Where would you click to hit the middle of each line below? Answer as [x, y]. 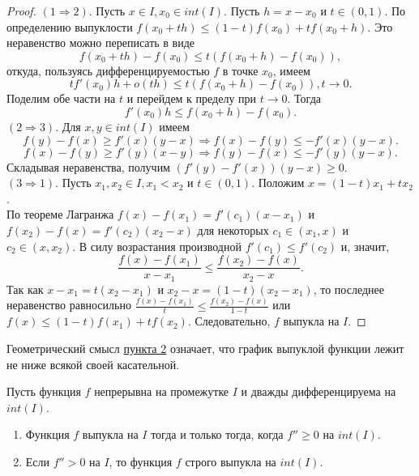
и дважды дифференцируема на [319, 391]
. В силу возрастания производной [157, 246]
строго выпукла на [231, 461]
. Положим [278, 183]
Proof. [21, 11]
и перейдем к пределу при [192, 98]
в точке [240, 70]
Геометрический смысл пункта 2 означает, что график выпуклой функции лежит [205, 348]
